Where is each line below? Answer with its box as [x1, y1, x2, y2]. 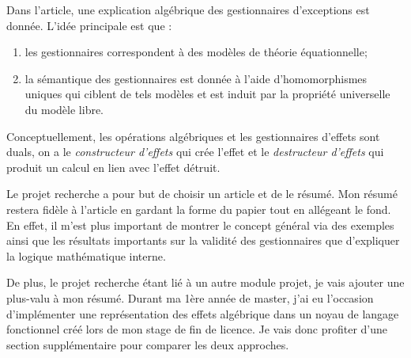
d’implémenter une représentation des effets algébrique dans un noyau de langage [6, 305, 399, 322]
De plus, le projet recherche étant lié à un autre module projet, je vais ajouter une [6, 274, 405, 291]
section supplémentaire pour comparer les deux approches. [6, 336, 289, 352]
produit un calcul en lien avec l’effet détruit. [6, 158, 221, 175]
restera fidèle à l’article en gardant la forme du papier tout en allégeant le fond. [6, 200, 391, 217]
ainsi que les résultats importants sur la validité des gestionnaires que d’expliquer [6, 232, 400, 249]
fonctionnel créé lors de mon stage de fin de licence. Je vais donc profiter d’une [6, 321, 387, 337]
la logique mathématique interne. [6, 247, 166, 264]
